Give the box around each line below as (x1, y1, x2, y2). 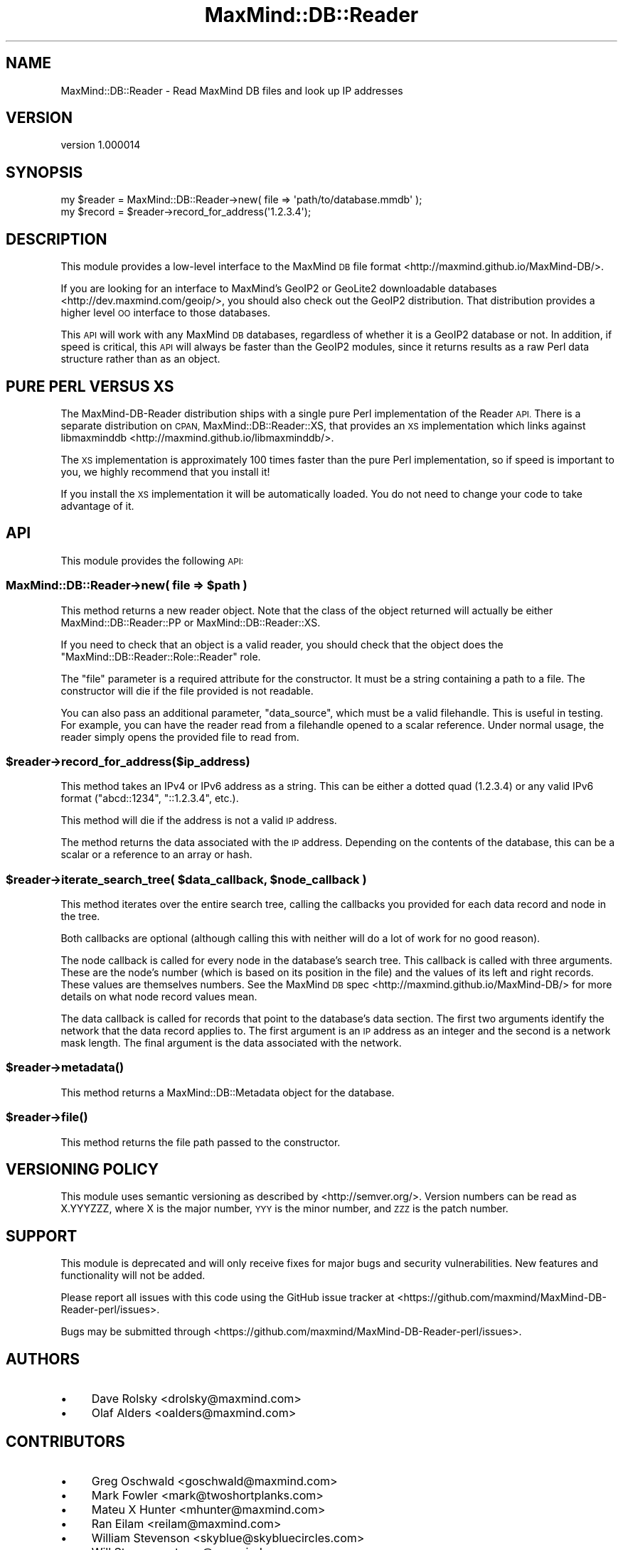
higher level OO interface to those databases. (60, 306, 271, 319)
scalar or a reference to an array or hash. (60, 848, 252, 861)
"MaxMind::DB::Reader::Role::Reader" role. (60, 650, 261, 663)
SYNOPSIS (6, 163, 83, 181)
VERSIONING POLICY (6, 1160, 159, 1178)
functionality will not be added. (60, 1269, 206, 1282)
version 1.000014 (60, 139, 141, 151)
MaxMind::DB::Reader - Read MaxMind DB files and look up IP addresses (60, 84, 403, 97)
